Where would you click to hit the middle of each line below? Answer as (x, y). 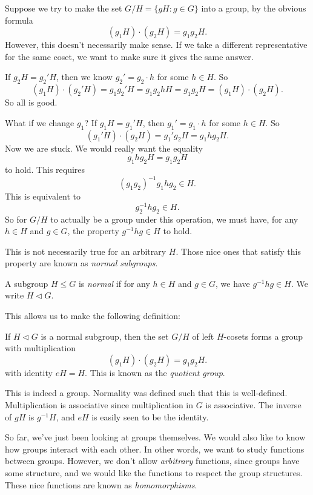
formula (19, 20)
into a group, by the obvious (254, 8)
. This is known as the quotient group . (155, 372)
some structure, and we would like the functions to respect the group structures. (154, 473)
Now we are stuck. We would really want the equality (104, 148)
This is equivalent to (43, 196)
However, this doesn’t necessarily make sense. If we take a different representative (156, 45)
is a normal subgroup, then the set (105, 336)
